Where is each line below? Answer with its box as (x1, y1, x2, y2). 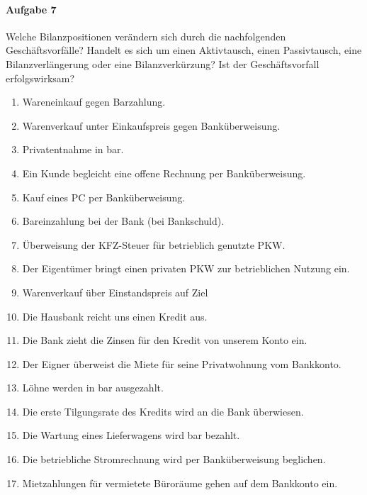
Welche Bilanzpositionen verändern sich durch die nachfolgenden (6, 28, 286, 43)
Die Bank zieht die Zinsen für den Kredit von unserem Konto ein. (22, 333, 307, 347)
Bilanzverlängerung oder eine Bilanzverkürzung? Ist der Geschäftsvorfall (6, 56, 320, 71)
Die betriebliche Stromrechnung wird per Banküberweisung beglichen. (22, 452, 326, 467)
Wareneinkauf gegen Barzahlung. (22, 94, 166, 109)
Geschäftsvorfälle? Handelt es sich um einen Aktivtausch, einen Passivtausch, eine (6, 43, 362, 57)
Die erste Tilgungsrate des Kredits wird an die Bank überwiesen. (22, 404, 304, 418)
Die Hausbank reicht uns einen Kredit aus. (22, 308, 208, 323)
